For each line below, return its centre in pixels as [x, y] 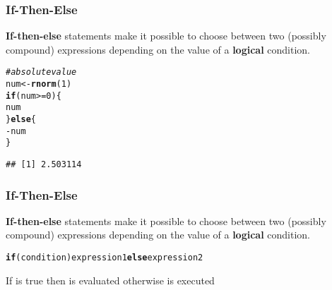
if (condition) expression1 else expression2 [105, 258]
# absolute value [41, 72]
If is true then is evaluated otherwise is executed [110, 280]
